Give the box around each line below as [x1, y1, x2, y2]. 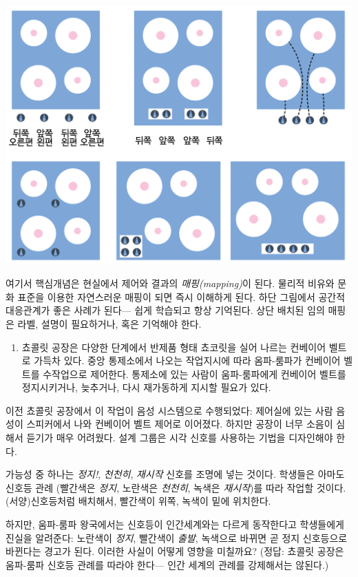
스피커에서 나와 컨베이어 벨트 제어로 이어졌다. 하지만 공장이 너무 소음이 [26, 417, 333, 431]
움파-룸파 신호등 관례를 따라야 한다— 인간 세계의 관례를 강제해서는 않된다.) [6, 557, 329, 571]
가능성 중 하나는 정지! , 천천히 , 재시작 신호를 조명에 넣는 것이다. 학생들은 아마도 [6, 467, 345, 481]
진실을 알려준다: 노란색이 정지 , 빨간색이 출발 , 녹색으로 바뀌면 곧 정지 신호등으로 [6, 530, 348, 545]
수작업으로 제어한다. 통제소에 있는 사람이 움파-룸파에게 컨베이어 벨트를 [43, 366, 346, 381]
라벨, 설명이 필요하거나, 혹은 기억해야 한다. [17, 316, 202, 331]
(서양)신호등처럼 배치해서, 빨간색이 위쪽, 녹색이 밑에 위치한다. [6, 494, 271, 508]
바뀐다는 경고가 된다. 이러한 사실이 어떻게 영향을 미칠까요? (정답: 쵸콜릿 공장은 [6, 544, 344, 558]
